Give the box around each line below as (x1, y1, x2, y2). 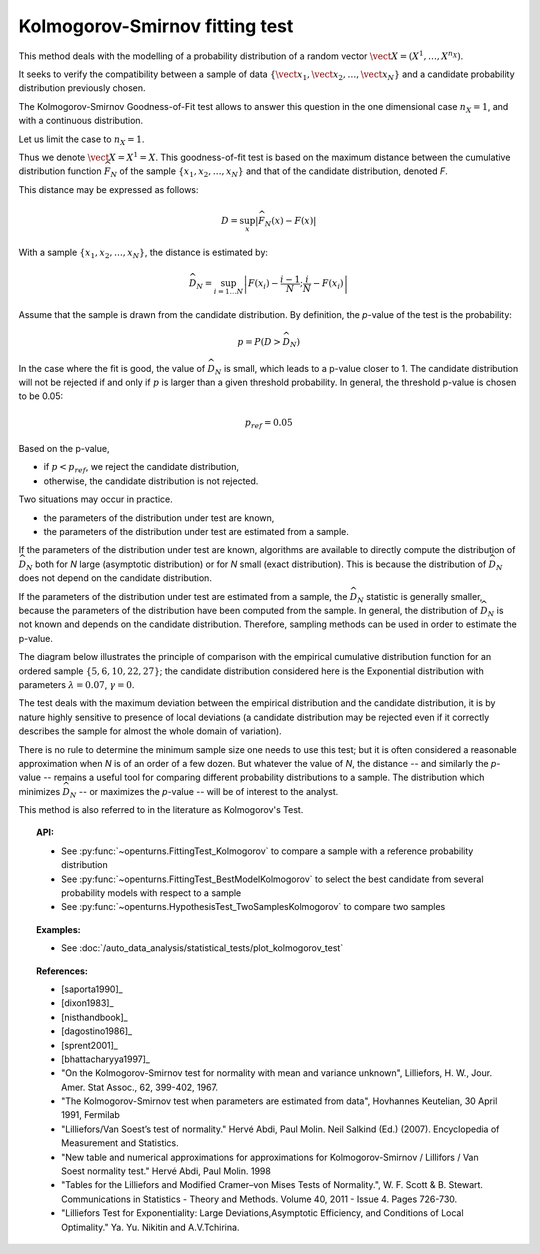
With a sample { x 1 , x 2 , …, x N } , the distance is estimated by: (18, 246, 269, 260)
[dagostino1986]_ (61, 1025, 133, 1037)
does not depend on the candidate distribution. (18, 572, 212, 584)
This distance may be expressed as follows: (18, 183, 199, 195)
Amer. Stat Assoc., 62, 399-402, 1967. (61, 1081, 219, 1093)
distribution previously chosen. (18, 82, 146, 94)
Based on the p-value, (18, 443, 110, 455)
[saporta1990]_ (61, 983, 124, 995)
